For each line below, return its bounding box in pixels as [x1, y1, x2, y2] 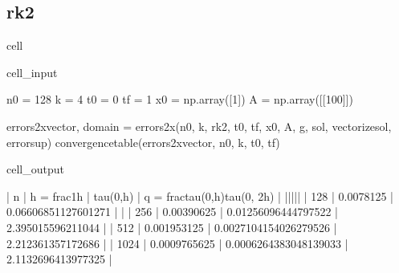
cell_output [6, 161, 64, 177]
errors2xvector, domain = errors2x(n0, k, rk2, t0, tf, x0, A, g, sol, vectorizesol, [6, 117, 392, 134]
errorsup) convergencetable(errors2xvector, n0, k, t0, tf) [6, 133, 280, 150]
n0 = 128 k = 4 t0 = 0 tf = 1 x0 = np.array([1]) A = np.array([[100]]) [6, 91, 353, 108]
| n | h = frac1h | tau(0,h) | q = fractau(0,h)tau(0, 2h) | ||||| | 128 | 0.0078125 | [6, 187, 393, 204]
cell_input [6, 63, 58, 80]
